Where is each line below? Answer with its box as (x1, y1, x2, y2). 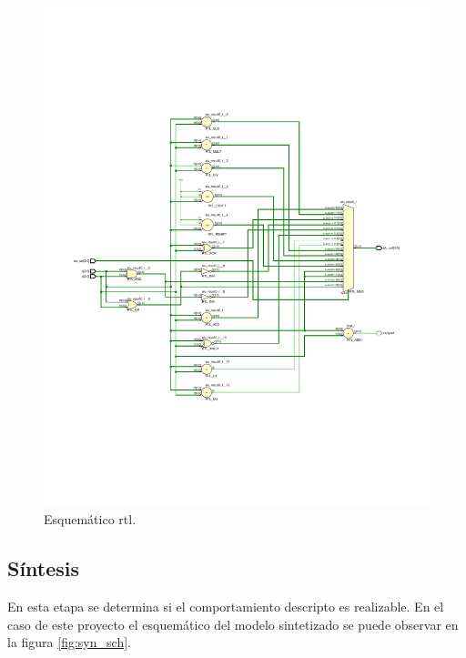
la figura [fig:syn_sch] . (7, 633, 131, 652)
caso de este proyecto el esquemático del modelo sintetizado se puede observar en (7, 614, 459, 633)
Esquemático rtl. (44, 510, 137, 529)
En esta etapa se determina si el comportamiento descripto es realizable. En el (7, 597, 444, 616)
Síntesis (7, 554, 80, 582)
